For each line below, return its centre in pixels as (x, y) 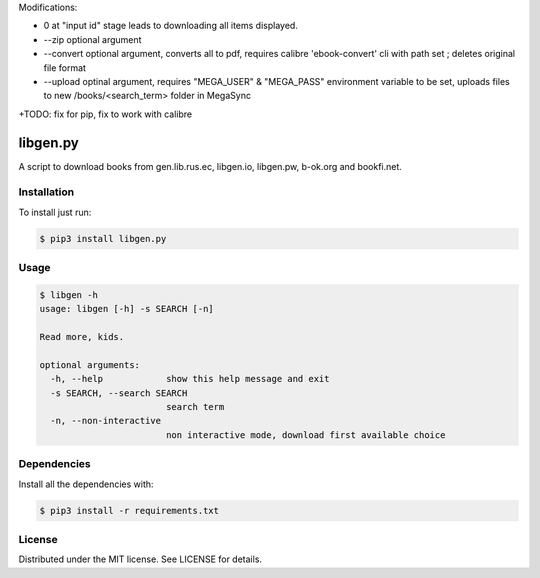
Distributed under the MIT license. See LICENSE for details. (140, 559)
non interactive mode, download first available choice (305, 434)
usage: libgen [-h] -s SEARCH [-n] (126, 309)
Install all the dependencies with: (86, 484)
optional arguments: (89, 364)
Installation (46, 192)
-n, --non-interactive (106, 421)
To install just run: (55, 212)
